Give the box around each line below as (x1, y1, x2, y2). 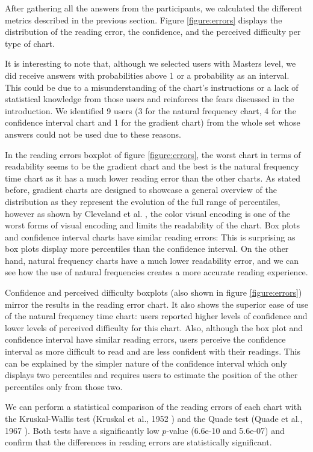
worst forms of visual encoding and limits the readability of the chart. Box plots (5, 219, 300, 231)
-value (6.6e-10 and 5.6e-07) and (166, 424, 285, 436)
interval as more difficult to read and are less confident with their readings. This (5, 345, 300, 358)
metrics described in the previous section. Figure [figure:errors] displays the (5, 13, 282, 26)
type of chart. (5, 37, 55, 49)
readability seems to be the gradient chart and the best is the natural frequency (5, 160, 299, 173)
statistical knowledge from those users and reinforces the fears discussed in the (5, 93, 294, 105)
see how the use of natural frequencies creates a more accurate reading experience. (5, 266, 308, 278)
